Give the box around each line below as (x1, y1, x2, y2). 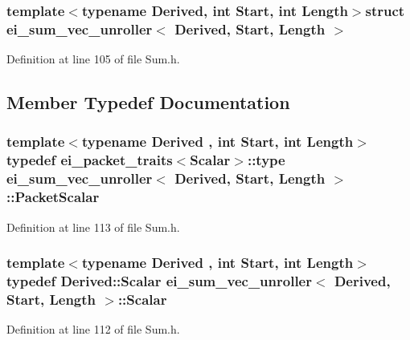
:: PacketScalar (6, 187, 100, 207)
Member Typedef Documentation (6, 90, 290, 115)
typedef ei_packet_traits (6, 150, 173, 170)
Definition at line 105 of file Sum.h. (6, 51, 180, 67)
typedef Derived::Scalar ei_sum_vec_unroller (6, 270, 312, 290)
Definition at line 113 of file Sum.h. (6, 218, 180, 235)
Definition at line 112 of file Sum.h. (6, 321, 180, 338)
